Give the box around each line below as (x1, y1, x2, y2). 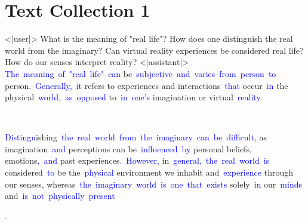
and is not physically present (5, 189, 115, 202)
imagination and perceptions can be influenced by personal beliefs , (5, 142, 252, 155)
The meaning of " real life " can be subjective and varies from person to (5, 67, 276, 79)
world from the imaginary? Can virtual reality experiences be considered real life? (5, 44, 304, 56)
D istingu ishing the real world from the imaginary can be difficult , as (5, 131, 267, 143)
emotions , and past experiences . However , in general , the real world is (5, 154, 270, 167)
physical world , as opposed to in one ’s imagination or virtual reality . (5, 91, 263, 103)
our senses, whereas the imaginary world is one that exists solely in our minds (5, 177, 302, 190)
